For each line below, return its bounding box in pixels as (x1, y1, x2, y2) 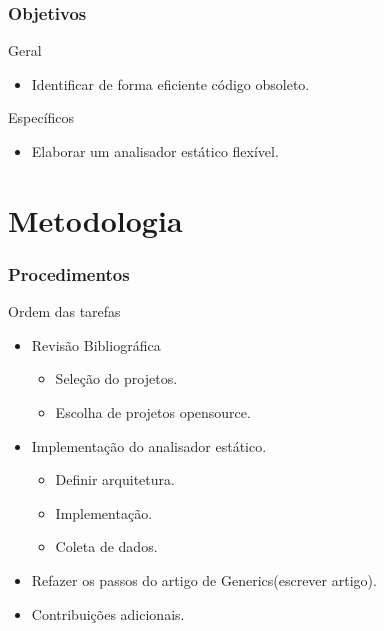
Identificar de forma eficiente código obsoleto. (31, 73, 310, 94)
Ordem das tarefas (8, 301, 121, 322)
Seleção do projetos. (55, 368, 178, 389)
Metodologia (8, 199, 183, 240)
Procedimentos (8, 261, 130, 286)
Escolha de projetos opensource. (55, 401, 251, 422)
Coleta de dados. (55, 536, 158, 557)
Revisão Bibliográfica (31, 334, 161, 355)
